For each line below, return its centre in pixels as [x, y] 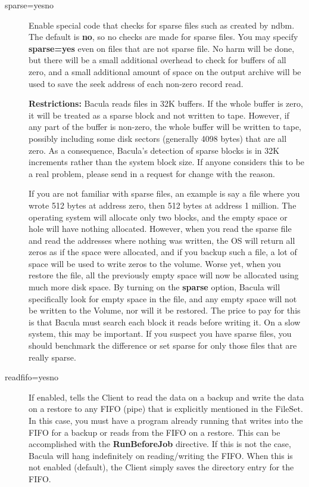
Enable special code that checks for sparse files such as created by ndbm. [162, 25]
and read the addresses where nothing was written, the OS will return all [162, 240]
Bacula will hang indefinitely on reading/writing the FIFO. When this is [161, 455]
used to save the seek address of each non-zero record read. [136, 83]
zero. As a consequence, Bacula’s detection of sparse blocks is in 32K [154, 150]
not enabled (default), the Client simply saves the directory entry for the [161, 467]
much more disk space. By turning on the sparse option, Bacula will [154, 287]
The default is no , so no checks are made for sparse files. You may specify [163, 37]
